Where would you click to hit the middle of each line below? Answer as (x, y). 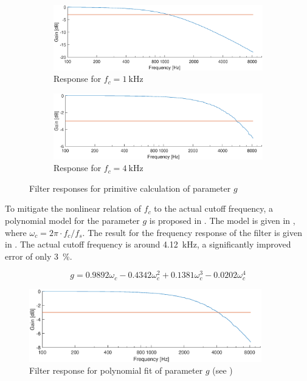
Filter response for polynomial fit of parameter (116, 370)
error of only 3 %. (39, 256)
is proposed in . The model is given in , (222, 220)
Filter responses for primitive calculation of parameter (130, 188)
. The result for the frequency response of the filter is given (192, 232)
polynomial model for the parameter (72, 220)
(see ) (222, 370)
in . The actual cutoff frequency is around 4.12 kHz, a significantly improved (148, 244)
